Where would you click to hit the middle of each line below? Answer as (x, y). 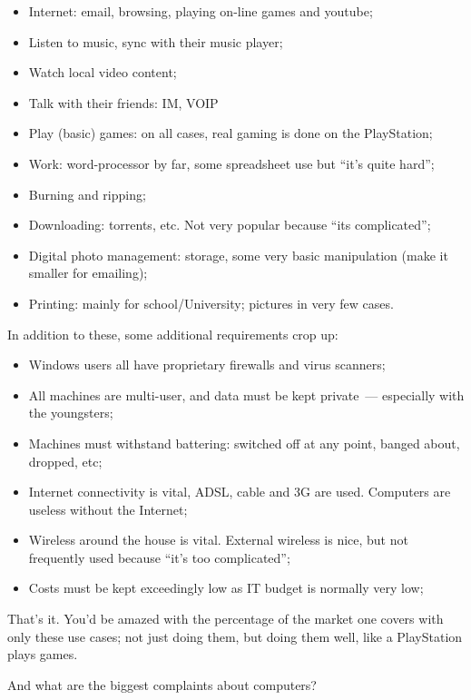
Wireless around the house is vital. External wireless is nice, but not (218, 540)
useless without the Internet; (108, 509)
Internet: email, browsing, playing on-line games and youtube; (201, 11)
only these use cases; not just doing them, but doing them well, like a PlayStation (235, 636)
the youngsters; (71, 413)
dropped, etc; (65, 461)
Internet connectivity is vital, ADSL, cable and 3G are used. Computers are (240, 492)
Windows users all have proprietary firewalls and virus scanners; (207, 365)
